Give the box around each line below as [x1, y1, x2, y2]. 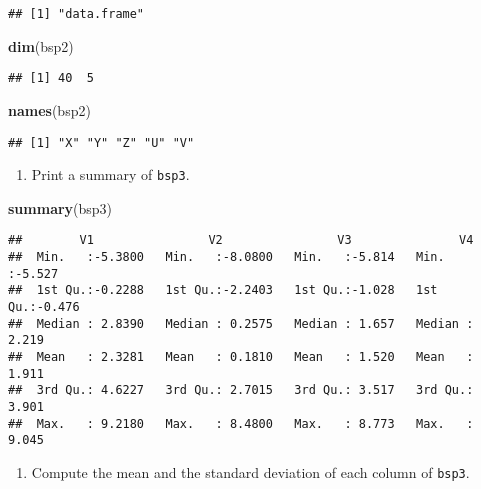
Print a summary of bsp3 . [31, 164, 190, 185]
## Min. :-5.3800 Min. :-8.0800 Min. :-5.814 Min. [8, 250, 445, 265]
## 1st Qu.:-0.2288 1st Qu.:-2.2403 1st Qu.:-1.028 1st [8, 283, 438, 298]
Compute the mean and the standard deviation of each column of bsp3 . [31, 461, 470, 482]
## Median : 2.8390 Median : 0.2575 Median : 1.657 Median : [8, 316, 474, 331]
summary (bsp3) [8, 197, 113, 218]
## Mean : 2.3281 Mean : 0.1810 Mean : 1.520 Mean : [8, 350, 474, 364]
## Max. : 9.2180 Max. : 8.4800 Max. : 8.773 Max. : [8, 416, 474, 431]
